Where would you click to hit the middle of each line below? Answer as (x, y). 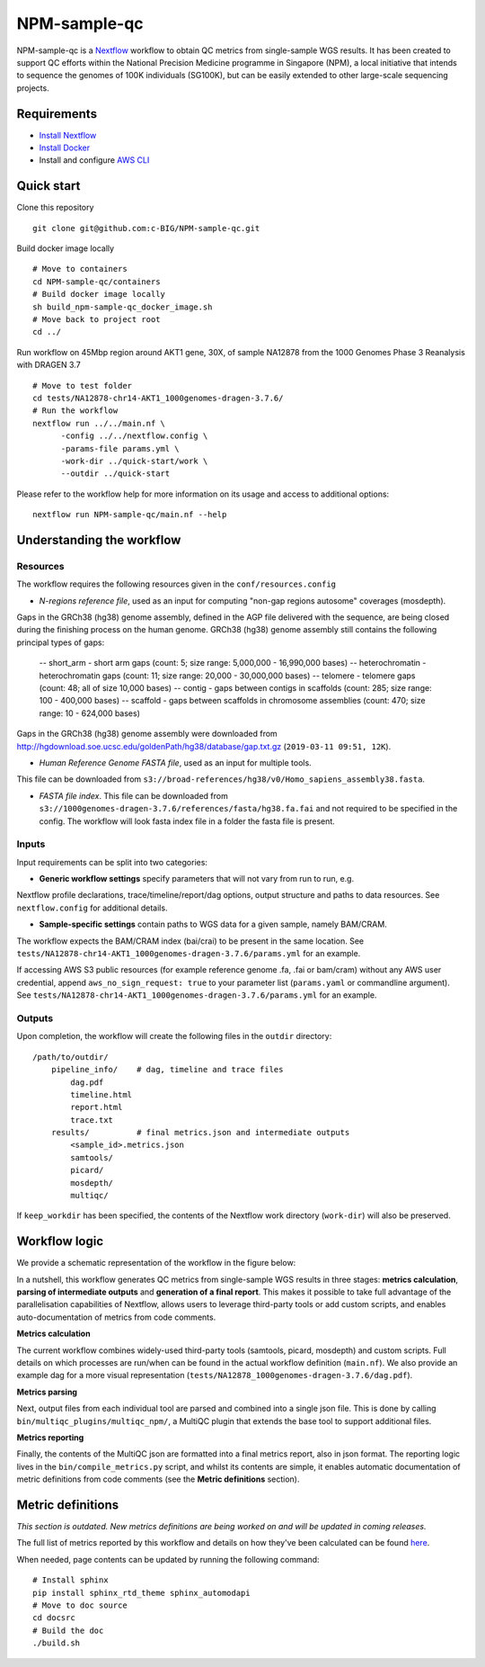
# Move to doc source (80, 1605)
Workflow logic (60, 1241)
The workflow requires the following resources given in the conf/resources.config (176, 584)
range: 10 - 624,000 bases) (90, 713)
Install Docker (64, 148)
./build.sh (57, 1643)
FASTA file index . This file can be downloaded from (133, 795)
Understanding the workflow (99, 540)
